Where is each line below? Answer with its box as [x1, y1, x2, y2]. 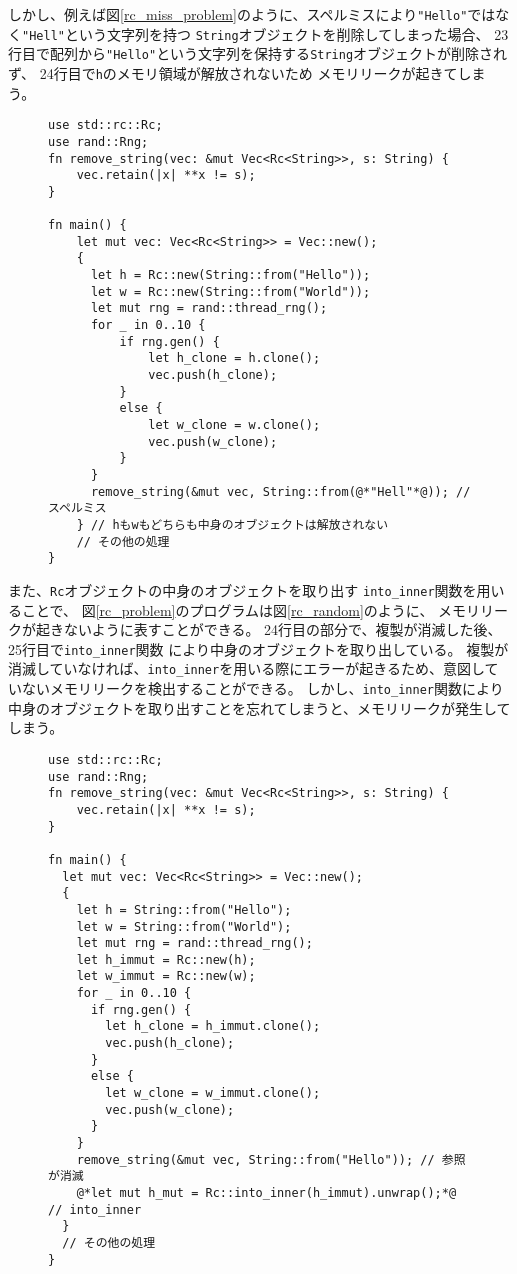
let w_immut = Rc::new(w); [76, 969, 256, 984]
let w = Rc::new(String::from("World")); [90, 284, 371, 299]
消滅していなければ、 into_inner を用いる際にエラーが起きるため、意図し [8, 658, 485, 679]
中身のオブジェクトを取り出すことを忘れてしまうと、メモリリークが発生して [8, 697, 511, 718]
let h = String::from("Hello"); [76, 902, 292, 917]
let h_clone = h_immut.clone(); [105, 1019, 321, 1034]
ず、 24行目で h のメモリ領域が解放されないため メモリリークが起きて [8, 62, 458, 83]
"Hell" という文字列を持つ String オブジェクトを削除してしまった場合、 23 [22, 23, 509, 44]
